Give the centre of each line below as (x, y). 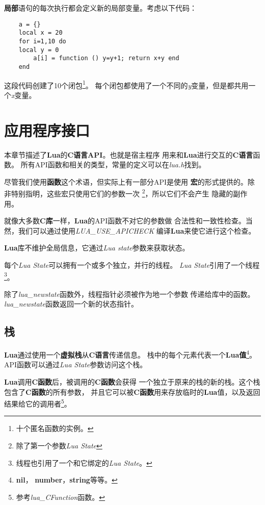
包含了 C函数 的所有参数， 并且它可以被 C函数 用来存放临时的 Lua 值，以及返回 (132, 392)
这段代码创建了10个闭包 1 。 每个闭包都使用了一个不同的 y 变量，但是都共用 (126, 84)
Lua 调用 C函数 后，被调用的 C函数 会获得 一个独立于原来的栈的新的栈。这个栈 (132, 381)
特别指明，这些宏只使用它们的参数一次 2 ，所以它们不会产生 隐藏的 (122, 193)
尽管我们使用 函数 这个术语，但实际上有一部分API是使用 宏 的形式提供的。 (126, 181)
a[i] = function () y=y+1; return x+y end (106, 58)
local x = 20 (41, 33)
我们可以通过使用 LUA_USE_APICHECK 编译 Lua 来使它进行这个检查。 (137, 230)
